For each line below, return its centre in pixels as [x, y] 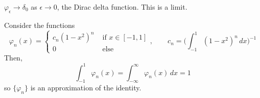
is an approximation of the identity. [86, 88]
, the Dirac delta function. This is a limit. [122, 7]
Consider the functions [40, 25]
